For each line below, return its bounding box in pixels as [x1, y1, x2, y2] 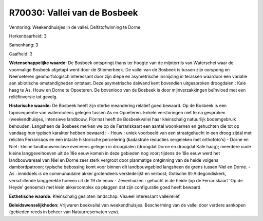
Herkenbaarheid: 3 [9, 33, 47, 39]
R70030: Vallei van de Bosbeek [9, 7, 138, 18]
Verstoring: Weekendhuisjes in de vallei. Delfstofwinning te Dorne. [9, 24, 142, 30]
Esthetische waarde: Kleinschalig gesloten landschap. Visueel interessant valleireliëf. [9, 193, 181, 199]
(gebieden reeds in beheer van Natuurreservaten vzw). [9, 209, 119, 215]
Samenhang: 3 [9, 42, 38, 48]
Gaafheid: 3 [9, 51, 33, 57]
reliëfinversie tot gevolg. [9, 94, 58, 100]
